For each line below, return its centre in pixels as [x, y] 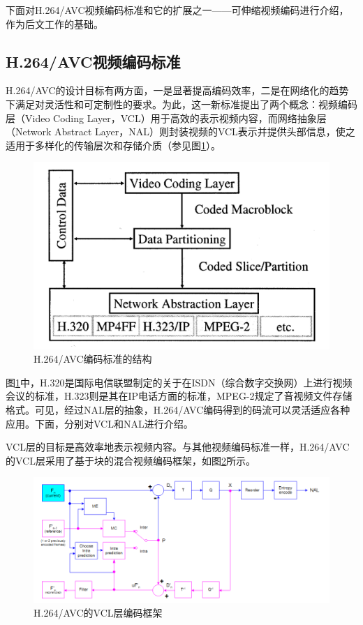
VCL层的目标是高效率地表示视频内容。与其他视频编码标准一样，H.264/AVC [178, 447]
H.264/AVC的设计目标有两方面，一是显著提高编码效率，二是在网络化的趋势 [177, 90]
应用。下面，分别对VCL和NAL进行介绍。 [99, 423]
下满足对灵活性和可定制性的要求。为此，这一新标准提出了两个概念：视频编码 [181, 104]
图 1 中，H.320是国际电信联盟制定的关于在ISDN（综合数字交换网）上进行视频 [179, 382]
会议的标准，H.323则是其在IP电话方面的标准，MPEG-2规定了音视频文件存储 [179, 396]
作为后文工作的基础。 [54, 23]
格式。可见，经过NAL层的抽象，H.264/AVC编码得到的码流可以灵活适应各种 [178, 410]
